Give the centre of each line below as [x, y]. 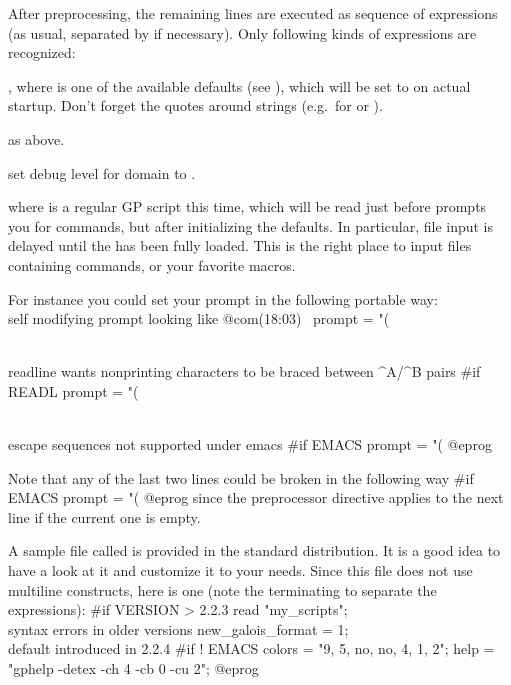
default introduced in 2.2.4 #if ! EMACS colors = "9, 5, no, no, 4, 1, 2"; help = [251, 648]
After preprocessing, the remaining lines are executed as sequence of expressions [253, 13]
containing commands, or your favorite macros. [152, 264]
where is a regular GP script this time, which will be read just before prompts [247, 206]
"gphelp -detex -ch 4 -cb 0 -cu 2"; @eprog [133, 668]
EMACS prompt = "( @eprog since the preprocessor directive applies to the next [256, 497]
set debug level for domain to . [102, 172]
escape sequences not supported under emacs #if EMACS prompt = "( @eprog [250, 444]
